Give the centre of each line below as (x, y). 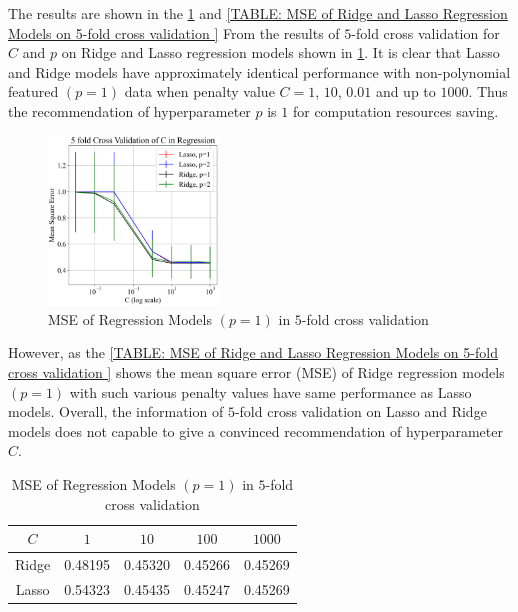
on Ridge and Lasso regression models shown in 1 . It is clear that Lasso (280, 52)
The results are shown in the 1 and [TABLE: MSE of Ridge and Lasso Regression (258, 13)
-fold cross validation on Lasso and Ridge (360, 411)
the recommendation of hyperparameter (129, 110)
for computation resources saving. (395, 110)
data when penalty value (199, 91)
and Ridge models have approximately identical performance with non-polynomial (259, 71)
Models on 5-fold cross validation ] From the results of (174, 32)
